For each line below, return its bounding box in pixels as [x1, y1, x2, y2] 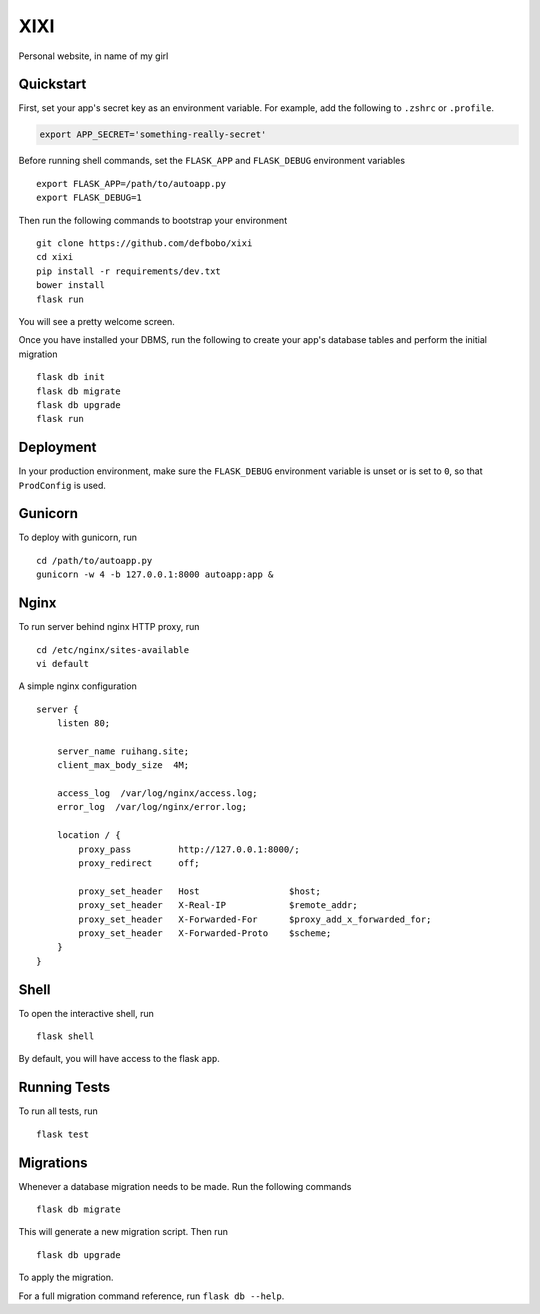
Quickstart [18, 76, 87, 93]
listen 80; [56, 718, 111, 729]
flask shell [36, 1031, 95, 1042]
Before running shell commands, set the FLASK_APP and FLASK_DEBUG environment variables [18, 155, 405, 167]
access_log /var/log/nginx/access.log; [56, 788, 259, 799]
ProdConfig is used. [18, 479, 107, 491]
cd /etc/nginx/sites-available [36, 644, 190, 655]
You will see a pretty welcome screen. [18, 315, 175, 327]
